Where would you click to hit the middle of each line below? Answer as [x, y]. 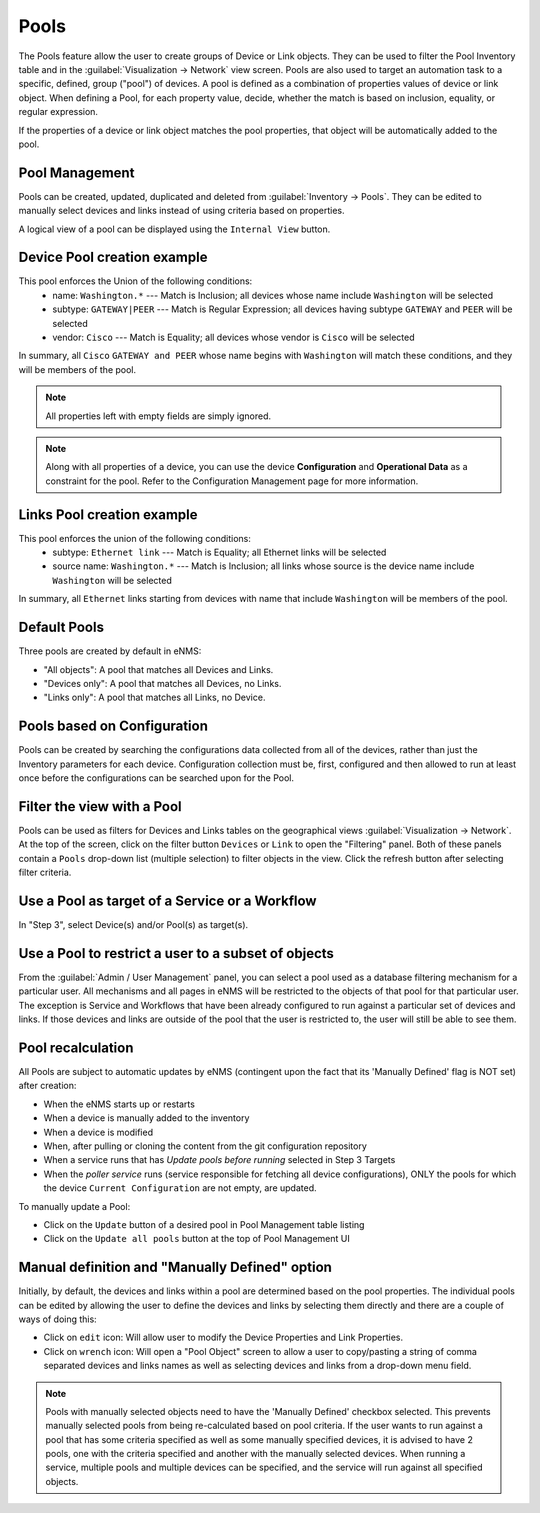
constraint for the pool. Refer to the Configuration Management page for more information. [232, 481]
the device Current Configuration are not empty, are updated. [180, 1188]
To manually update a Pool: [74, 1206]
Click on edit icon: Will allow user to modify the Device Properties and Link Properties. [223, 1337]
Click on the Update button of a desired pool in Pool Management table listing [204, 1224]
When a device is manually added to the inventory [146, 1118]
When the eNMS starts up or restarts [119, 1104]
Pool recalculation [76, 1047]
